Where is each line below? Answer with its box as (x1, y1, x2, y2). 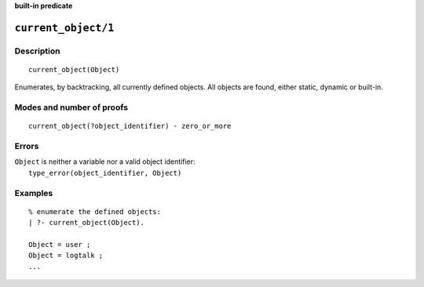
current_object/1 (14, 21, 115, 35)
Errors (14, 141, 39, 152)
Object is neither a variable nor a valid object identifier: (14, 157, 196, 166)
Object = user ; (28, 240, 91, 249)
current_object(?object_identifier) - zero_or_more (28, 122, 232, 131)
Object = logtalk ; (28, 251, 104, 260)
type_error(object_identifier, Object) (28, 169, 182, 177)
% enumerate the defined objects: (28, 207, 161, 216)
